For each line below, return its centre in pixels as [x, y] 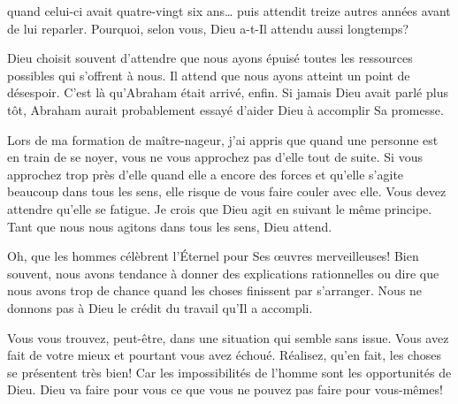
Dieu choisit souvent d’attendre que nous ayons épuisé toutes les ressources [210, 58]
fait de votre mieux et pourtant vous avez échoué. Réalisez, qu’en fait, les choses [224, 355]
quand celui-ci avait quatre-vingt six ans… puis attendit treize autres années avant [229, 11]
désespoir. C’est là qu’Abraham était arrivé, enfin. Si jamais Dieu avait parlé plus [228, 92]
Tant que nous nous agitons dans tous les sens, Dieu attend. [170, 226]
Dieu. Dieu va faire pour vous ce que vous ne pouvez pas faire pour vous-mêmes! [225, 389]
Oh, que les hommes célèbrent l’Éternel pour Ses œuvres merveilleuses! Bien [213, 256]
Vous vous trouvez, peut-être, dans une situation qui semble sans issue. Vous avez [228, 337]
